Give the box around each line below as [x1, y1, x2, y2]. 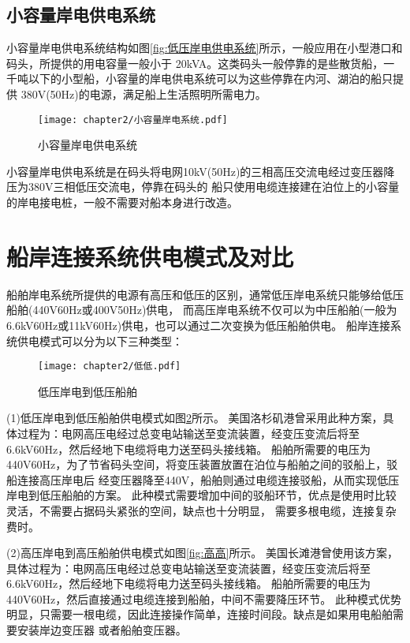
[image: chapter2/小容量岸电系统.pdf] [38, 114, 228, 125]
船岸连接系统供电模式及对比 [6, 240, 294, 272]
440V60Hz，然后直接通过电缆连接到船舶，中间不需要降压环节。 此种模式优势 [6, 590, 401, 607]
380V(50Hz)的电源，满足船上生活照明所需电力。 [20, 85, 266, 102]
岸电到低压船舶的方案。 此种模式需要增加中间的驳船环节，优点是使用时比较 [6, 487, 397, 503]
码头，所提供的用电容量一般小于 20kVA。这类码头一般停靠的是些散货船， [6, 54, 384, 71]
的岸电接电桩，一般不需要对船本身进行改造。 [6, 194, 238, 211]
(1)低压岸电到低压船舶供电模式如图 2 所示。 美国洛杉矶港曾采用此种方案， [6, 409, 383, 426]
